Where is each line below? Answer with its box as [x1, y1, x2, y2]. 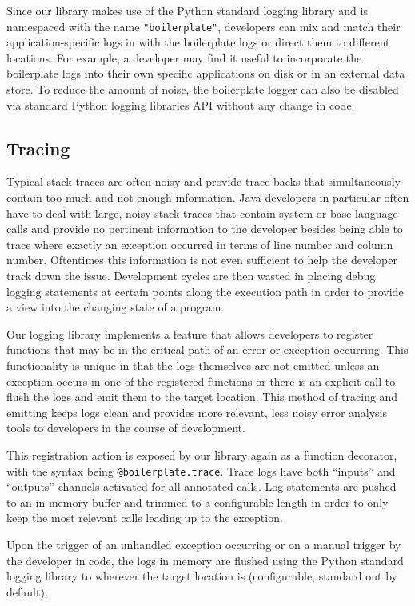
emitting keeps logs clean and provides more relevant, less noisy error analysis [6, 403, 388, 420]
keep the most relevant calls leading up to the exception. [6, 509, 283, 526]
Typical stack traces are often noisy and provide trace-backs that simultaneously [6, 173, 401, 190]
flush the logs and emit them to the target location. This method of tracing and [6, 388, 398, 405]
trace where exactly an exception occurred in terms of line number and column [6, 235, 393, 252]
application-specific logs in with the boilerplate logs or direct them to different [6, 34, 390, 50]
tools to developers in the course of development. [6, 419, 245, 436]
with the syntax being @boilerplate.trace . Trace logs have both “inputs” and [6, 462, 396, 479]
